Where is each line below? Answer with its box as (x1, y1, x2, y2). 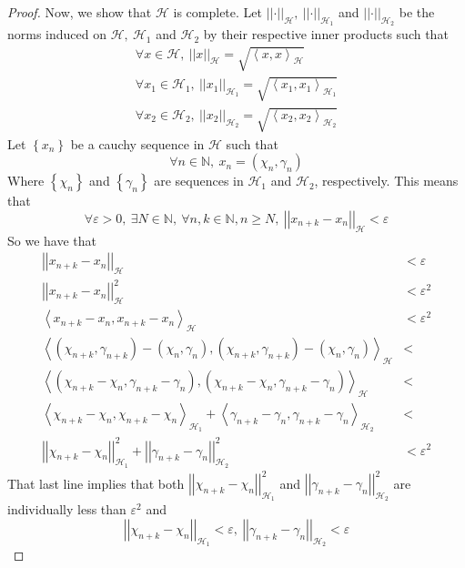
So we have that (7, 230, 96, 249)
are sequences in (154, 171, 244, 190)
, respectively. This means (314, 171, 459, 190)
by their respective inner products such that (203, 25, 449, 44)
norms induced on (7, 25, 107, 44)
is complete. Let (173, 3, 262, 21)
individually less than (7, 500, 126, 519)
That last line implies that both (7, 473, 185, 492)
